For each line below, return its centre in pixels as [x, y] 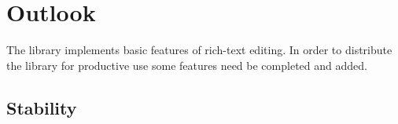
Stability [42, 107]
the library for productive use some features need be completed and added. [187, 65]
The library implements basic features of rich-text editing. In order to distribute [199, 50]
